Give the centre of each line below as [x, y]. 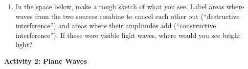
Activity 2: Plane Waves [45, 60]
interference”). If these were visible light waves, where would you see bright [128, 35]
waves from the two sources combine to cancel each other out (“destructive [127, 16]
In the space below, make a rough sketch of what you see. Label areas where [130, 6]
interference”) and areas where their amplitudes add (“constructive [116, 26]
